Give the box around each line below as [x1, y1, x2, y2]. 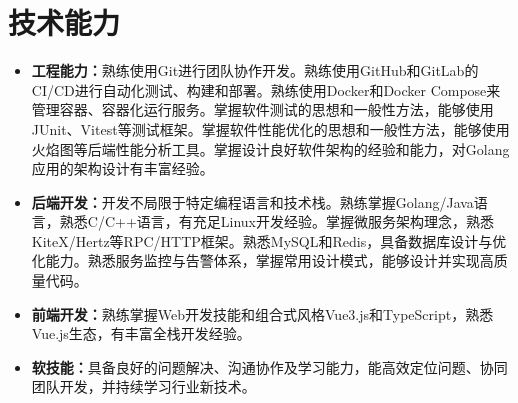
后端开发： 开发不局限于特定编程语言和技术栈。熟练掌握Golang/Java [31, 191, 474, 212]
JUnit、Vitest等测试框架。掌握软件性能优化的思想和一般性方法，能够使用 [31, 118, 510, 139]
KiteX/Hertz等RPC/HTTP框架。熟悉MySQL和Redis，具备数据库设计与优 [31, 230, 507, 251]
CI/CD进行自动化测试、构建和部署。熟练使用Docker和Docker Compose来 [31, 79, 501, 100]
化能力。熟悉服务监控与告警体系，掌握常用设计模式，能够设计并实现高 [31, 250, 494, 271]
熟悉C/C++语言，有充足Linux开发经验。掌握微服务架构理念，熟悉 [59, 211, 495, 232]
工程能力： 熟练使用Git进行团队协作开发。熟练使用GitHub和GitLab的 [31, 60, 479, 81]
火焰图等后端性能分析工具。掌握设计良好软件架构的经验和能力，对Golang [31, 138, 510, 159]
